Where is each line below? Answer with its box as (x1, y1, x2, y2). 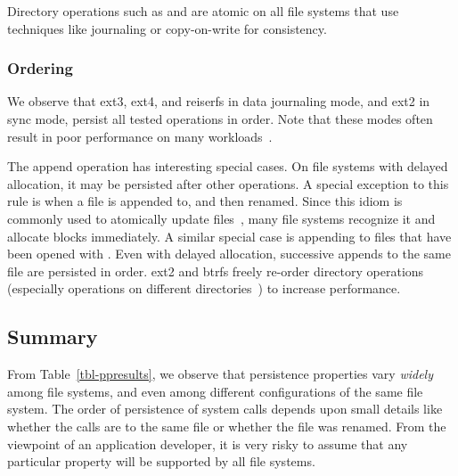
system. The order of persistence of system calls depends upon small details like (7, 399, 443, 418)
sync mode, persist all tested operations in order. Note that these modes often (7, 110, 433, 127)
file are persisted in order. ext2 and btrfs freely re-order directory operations (7, 261, 424, 280)
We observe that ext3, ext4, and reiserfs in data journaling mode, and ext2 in (7, 92, 430, 111)
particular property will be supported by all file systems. (7, 452, 315, 471)
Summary (7, 323, 98, 350)
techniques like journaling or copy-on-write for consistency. (7, 19, 327, 37)
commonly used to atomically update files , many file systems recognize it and (7, 209, 436, 227)
